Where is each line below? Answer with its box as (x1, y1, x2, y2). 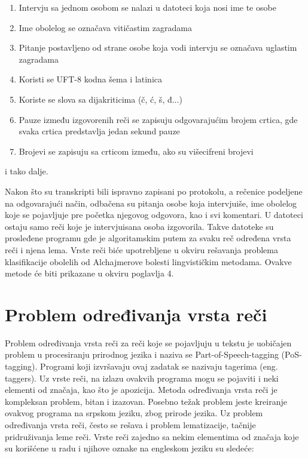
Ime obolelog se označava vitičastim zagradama (19, 21, 192, 33)
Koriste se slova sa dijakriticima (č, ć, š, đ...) (19, 93, 182, 105)
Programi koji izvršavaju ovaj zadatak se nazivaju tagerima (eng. (40, 360, 278, 372)
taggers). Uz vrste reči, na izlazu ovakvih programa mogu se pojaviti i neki (5, 371, 279, 384)
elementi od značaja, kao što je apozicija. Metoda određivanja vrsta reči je (5, 383, 277, 396)
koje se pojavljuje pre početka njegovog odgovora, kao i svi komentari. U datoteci (5, 208, 303, 221)
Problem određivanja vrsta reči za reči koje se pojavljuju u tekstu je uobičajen (5, 336, 292, 349)
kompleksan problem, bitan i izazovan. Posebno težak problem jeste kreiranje (5, 395, 287, 407)
